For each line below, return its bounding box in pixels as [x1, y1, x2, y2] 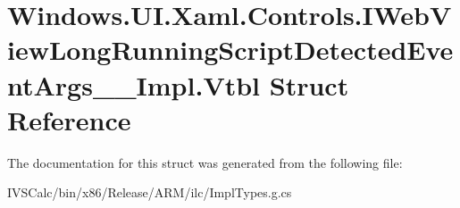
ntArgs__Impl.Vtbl [7, 66, 261, 103]
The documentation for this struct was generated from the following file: [7, 153, 403, 171]
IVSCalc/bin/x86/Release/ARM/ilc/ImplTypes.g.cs [7, 183, 292, 202]
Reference [7, 101, 131, 137]
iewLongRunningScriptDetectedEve [7, 31, 454, 68]
